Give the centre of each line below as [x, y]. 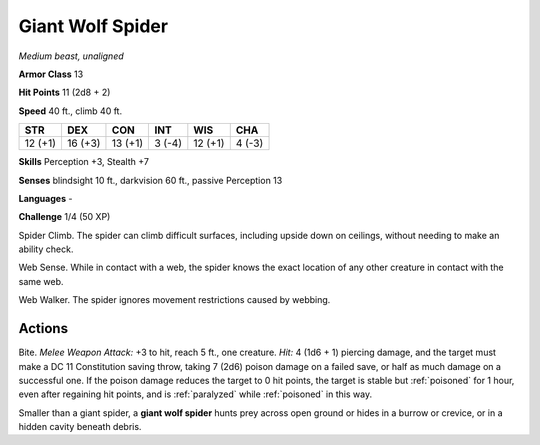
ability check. [46, 249]
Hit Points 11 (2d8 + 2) [64, 92]
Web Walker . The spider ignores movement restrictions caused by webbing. [174, 300]
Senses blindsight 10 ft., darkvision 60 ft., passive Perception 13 [150, 180]
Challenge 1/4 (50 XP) [64, 217]
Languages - [45, 198]
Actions [43, 328]
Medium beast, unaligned [71, 56]
